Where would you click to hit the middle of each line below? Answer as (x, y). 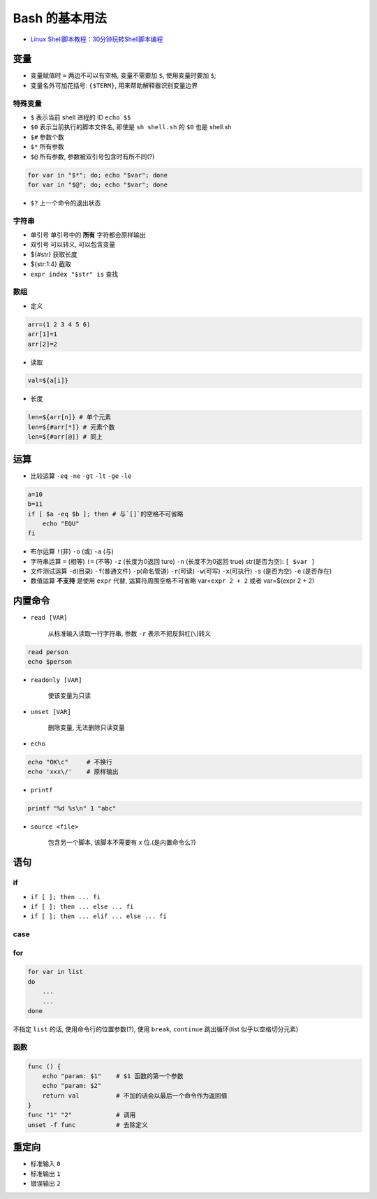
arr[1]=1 (43, 334)
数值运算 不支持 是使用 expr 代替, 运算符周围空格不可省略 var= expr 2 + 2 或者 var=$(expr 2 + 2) (172, 581)
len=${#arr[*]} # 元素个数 (71, 427)
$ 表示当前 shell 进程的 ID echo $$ (81, 117)
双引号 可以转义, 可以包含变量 (73, 245)
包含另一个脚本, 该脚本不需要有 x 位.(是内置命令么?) (122, 843)
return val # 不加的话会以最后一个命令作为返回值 (135, 1096)
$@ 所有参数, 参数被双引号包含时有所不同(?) (93, 157)
